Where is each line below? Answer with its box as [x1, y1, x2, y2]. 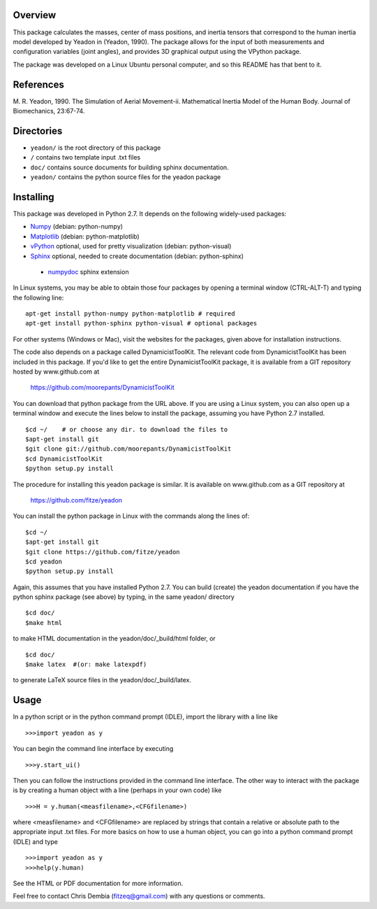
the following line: [13, 293, 64, 302]
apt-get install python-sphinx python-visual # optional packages [25, 319, 258, 327]
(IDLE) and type [13, 837, 59, 846]
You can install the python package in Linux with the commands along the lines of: [13, 512, 250, 521]
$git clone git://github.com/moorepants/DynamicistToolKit [25, 445, 232, 453]
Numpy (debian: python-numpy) [30, 223, 124, 231]
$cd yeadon [25, 557, 63, 565]
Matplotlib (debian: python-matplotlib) [30, 232, 140, 241]
